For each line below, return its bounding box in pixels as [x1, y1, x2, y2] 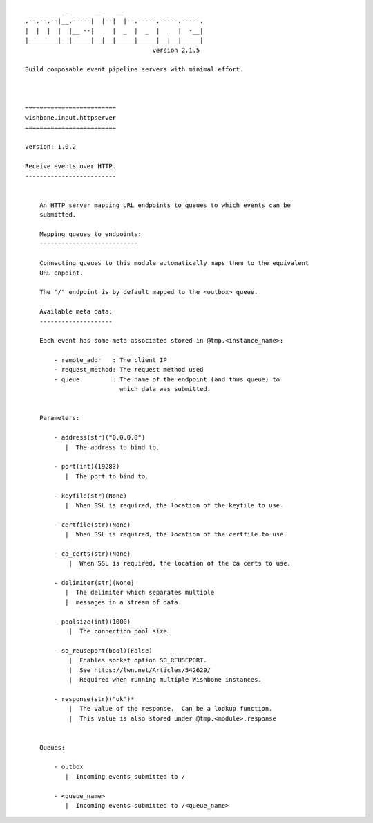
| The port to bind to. [64, 472, 149, 480]
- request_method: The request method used [54, 365, 204, 374]
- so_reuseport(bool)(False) [54, 646, 153, 654]
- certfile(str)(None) [54, 521, 131, 529]
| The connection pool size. [68, 627, 171, 635]
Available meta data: [39, 308, 113, 316]
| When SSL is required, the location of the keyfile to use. [64, 501, 284, 509]
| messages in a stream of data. [64, 598, 182, 606]
